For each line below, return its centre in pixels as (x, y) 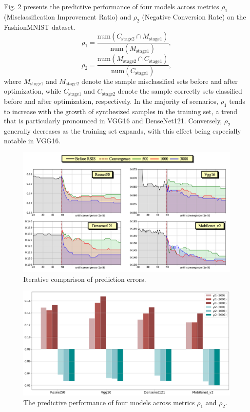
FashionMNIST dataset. (40, 27)
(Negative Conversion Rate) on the (194, 16)
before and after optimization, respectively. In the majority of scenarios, (111, 101)
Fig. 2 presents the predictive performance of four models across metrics (112, 6)
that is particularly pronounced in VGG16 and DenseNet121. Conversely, (113, 121)
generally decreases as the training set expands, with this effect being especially (123, 131)
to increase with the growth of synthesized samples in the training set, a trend (121, 111)
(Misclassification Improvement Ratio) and (68, 16)
